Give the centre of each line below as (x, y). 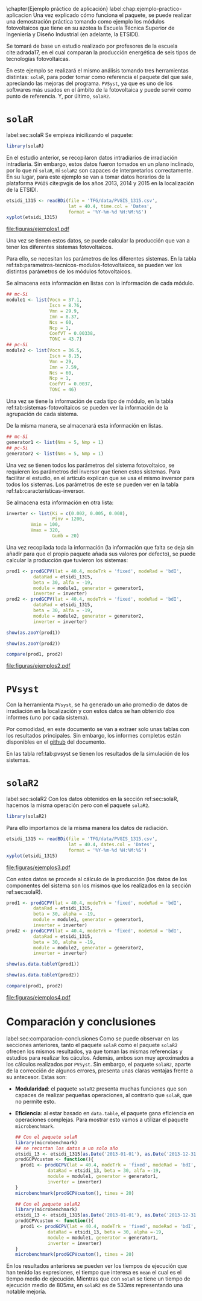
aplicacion (19, 15)
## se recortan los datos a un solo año (66, 1148)
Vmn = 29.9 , (64, 311)
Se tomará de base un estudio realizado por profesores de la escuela (92, 46)
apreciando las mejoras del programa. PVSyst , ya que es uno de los (90, 83)
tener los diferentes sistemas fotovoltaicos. (60, 247)
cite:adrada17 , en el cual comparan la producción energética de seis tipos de (101, 52)
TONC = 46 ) (63, 390)
